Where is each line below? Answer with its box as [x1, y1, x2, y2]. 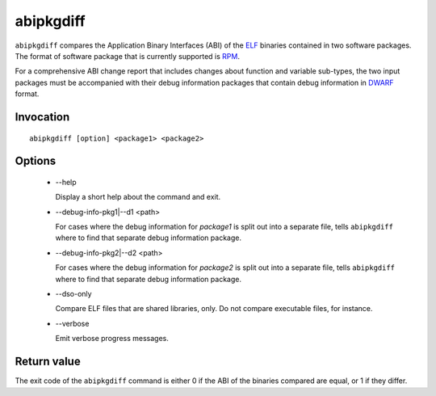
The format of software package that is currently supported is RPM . [15, 51, 240, 61]
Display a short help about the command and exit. [55, 192, 221, 202]
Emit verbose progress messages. [55, 334, 170, 343]
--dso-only [55, 289, 92, 299]
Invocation [15, 110, 70, 124]
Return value [15, 355, 81, 369]
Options [15, 154, 57, 168]
